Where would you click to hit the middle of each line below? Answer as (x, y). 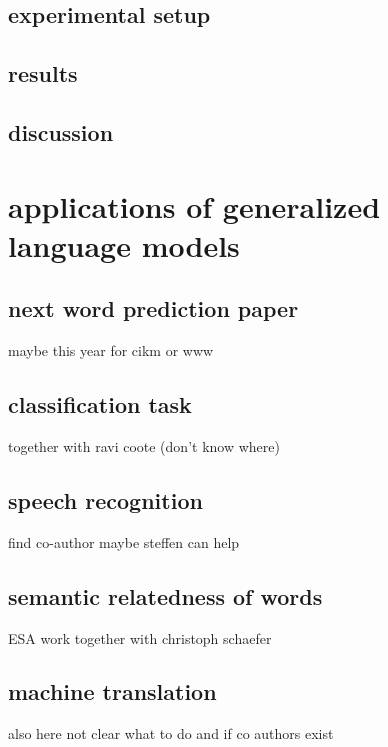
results (43, 73)
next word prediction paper (153, 308)
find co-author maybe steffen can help (124, 541)
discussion (61, 131)
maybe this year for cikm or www (111, 350)
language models (124, 244)
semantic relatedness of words (165, 595)
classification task (100, 404)
